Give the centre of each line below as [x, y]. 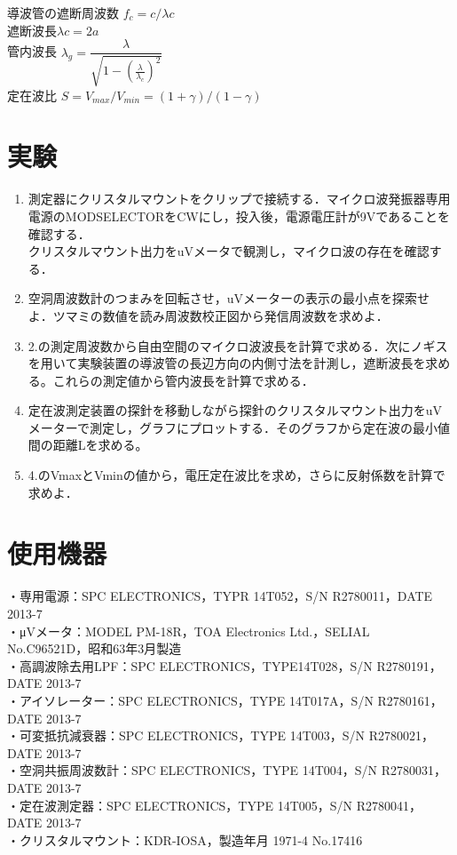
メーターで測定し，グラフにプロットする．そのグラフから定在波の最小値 [239, 427]
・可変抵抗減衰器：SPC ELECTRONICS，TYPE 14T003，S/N [186, 735]
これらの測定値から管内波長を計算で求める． [183, 380]
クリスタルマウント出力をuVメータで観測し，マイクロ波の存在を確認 [228, 251]
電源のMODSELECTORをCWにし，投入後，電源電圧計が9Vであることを [239, 216]
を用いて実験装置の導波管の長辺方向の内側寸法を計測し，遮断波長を [227, 363]
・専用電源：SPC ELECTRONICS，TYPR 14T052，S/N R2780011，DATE [220, 596]
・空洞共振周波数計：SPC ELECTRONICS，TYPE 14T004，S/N [193, 770]
